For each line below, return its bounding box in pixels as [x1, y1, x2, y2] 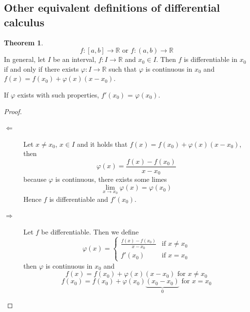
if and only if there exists [4, 63, 79, 74]
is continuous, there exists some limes [55, 174, 167, 184]
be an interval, [53, 54, 96, 64]
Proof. [4, 106, 22, 116]
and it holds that [77, 138, 128, 149]
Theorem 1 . [4, 37, 43, 47]
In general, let [4, 54, 46, 64]
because [23, 174, 47, 184]
